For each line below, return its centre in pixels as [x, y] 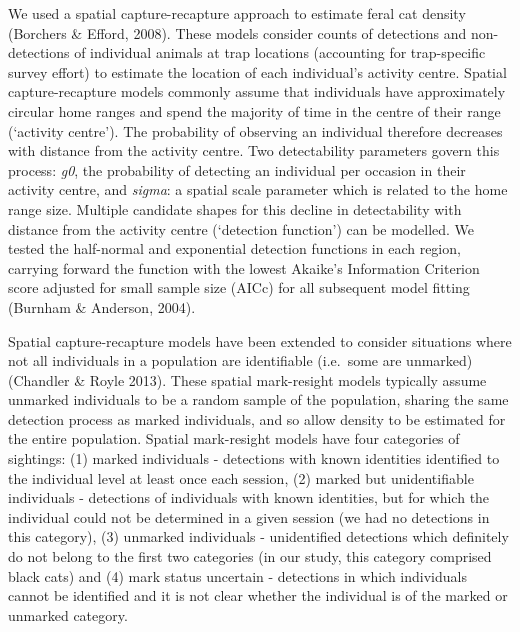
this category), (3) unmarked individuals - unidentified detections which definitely [258, 536]
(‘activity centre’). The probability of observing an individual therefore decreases [255, 130]
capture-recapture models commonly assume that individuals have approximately [257, 91]
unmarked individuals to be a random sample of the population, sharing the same [258, 399]
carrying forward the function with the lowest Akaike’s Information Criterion [244, 267]
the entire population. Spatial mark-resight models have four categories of [234, 438]
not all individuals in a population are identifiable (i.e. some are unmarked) [240, 360]
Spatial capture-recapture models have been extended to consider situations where [260, 340]
